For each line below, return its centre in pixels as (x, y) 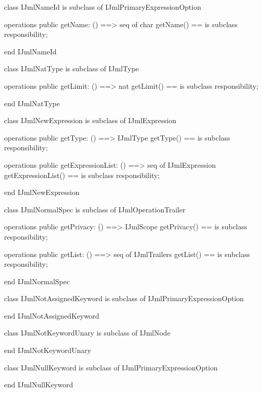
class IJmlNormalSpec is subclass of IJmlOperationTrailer (95, 209)
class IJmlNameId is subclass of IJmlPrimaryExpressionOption (103, 7)
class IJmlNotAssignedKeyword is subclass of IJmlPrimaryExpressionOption (124, 298)
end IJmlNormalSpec (37, 281)
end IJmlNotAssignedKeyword (52, 315)
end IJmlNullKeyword (39, 385)
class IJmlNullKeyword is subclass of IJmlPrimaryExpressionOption (111, 367)
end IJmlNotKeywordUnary (48, 350)
